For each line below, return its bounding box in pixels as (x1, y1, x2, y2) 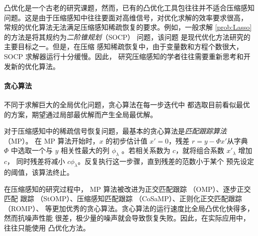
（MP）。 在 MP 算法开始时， (4, 135, 99, 146)
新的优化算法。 (10, 61, 60, 71)
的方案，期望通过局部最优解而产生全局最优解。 (4, 109, 157, 119)
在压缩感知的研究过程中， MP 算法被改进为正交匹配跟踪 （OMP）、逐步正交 (4, 183, 251, 194)
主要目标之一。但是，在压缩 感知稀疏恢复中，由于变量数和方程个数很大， (4, 41, 243, 52)
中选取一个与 (11, 145, 53, 156)
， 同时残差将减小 (7, 156, 65, 166)
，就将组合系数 (175, 145, 225, 156)
